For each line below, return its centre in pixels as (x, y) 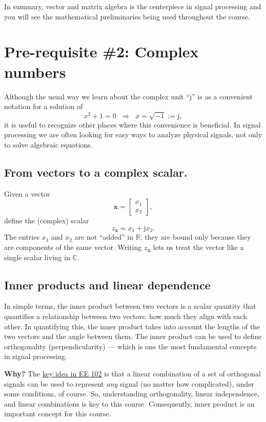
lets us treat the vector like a (198, 247)
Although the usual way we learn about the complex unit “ (97, 96)
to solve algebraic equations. (48, 145)
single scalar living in (37, 257)
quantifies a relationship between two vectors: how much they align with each (126, 316)
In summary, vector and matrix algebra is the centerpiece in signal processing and (133, 6)
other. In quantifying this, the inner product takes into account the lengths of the (132, 326)
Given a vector (27, 193)
